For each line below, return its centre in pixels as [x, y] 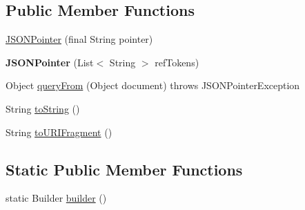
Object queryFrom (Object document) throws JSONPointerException [153, 85]
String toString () [43, 108]
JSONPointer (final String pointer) [79, 39]
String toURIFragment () [59, 132]
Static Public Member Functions [124, 169]
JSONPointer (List [50, 62]
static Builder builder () [56, 198]
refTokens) [177, 62]
